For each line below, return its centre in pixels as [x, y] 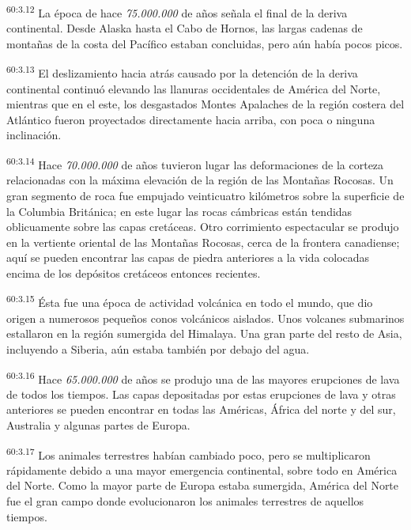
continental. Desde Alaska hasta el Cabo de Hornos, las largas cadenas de [185, 28]
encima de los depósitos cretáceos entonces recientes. [134, 273]
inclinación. [34, 135]
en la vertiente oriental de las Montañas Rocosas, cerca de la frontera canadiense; [203, 242]
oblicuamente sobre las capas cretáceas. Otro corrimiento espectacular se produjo [203, 227]
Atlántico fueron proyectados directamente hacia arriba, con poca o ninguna [191, 119]
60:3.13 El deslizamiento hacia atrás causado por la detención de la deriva [182, 72]
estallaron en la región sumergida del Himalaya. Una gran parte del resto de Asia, [204, 333]
